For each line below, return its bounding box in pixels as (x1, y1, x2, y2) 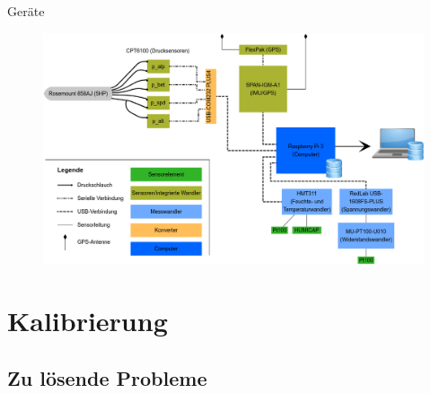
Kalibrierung (7, 302, 168, 339)
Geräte (7, 2, 45, 20)
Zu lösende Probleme (7, 363, 207, 391)
